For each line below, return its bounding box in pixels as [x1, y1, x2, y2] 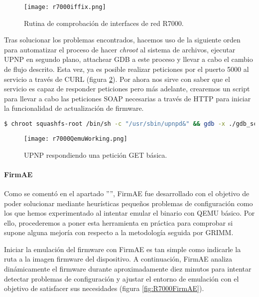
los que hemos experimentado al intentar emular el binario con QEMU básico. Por [4, 208, 255, 218]
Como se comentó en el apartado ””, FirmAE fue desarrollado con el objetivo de [4, 188, 250, 198]
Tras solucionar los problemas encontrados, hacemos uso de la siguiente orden [4, 34, 241, 45]
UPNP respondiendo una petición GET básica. [24, 149, 167, 160]
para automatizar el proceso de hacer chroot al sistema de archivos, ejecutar [4, 44, 236, 54]
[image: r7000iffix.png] [24, 3, 106, 10]
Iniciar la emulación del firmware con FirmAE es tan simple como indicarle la [4, 244, 241, 254]
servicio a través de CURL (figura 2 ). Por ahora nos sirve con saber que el [4, 73, 230, 84]
